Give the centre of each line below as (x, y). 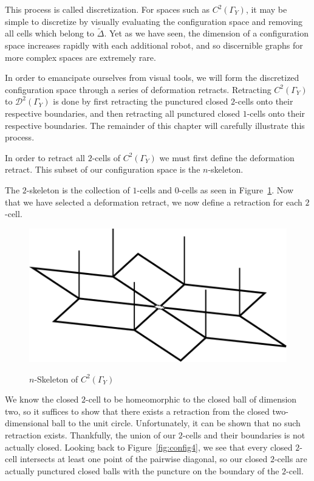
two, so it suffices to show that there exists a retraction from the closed (137, 411)
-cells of (106, 157)
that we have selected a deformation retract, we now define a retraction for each (154, 202)
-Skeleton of (56, 379)
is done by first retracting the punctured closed (141, 101)
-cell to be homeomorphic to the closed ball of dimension (191, 399)
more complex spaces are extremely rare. (80, 57)
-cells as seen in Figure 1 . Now (236, 189)
